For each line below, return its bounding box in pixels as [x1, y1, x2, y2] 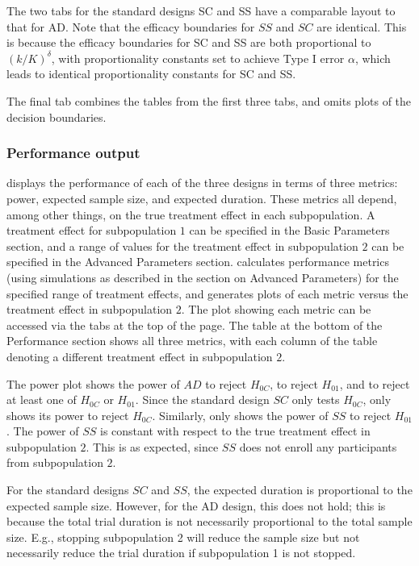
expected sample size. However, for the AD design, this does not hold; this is [6, 497, 386, 514]
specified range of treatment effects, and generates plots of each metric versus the [6, 285, 409, 302]
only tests [291, 391, 340, 408]
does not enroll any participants [239, 438, 397, 455]
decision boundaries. [6, 108, 107, 125]
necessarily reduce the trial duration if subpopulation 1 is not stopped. [6, 544, 356, 561]
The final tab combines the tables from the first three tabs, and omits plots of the [6, 92, 412, 109]
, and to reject [339, 375, 410, 392]
